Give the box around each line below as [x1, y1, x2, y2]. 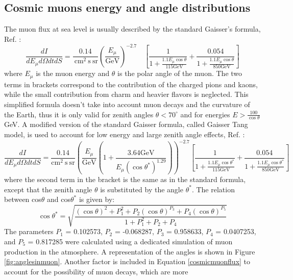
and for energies [180, 109, 230, 119]
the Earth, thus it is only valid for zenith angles [4, 109, 154, 119]
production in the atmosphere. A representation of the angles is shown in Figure [4, 246, 255, 257]
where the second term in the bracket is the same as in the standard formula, [4, 174, 246, 185]
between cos [4, 194, 41, 205]
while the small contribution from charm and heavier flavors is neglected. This [4, 89, 249, 99]
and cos [47, 194, 70, 205]
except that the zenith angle [4, 184, 92, 194]
